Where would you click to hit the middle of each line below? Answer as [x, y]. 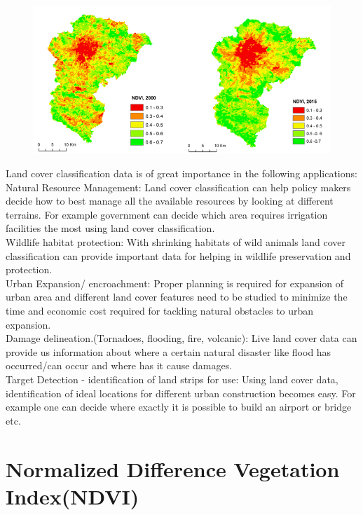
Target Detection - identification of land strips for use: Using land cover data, [172, 379]
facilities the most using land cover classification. [110, 228]
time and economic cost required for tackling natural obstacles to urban [160, 310]
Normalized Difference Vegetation [173, 468]
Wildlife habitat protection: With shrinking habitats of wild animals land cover [176, 242]
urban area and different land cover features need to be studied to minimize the [177, 297]
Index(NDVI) [73, 496]
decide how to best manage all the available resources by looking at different [170, 201]
